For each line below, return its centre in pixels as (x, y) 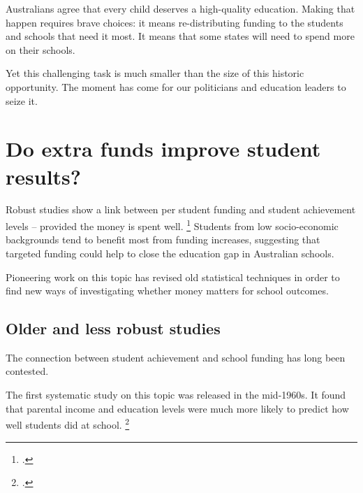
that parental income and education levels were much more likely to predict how (177, 408)
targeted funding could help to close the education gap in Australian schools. (170, 253)
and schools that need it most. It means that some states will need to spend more (180, 36)
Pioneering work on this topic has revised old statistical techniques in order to (173, 277)
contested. (27, 371)
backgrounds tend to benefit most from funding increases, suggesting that (163, 240)
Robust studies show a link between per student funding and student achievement (181, 209)
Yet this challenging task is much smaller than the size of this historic (155, 73)
